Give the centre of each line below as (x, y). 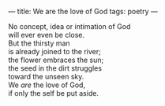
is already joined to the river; (54, 51)
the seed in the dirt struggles (55, 68)
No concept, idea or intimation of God (69, 26)
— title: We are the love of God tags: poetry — (83, 11)
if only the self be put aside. (53, 93)
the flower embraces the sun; (56, 60)
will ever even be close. (47, 35)
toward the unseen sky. (46, 77)
